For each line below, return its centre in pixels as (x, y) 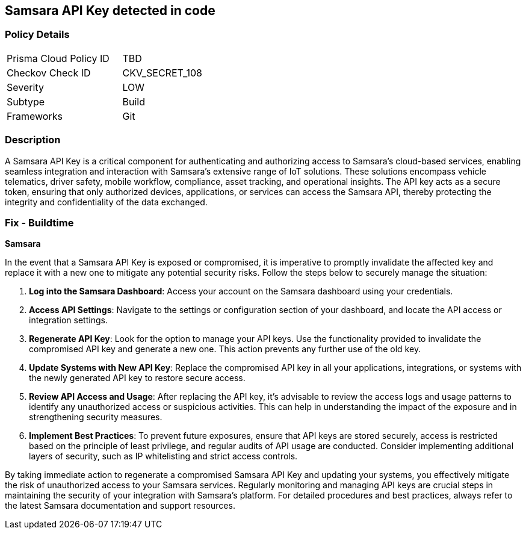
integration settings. (68, 320)
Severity (25, 87)
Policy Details (37, 35)
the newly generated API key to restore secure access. (137, 378)
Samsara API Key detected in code (110, 11)
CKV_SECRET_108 (162, 73)
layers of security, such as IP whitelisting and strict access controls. (163, 456)
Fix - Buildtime (39, 222)
